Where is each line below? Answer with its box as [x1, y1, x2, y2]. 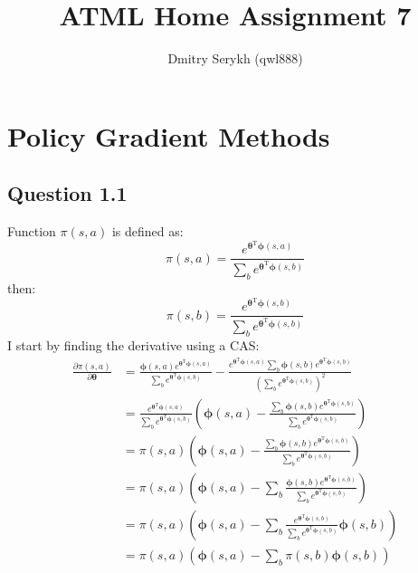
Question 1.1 [7, 179, 128, 207]
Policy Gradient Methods [7, 117, 330, 154]
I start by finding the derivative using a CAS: [7, 336, 260, 355]
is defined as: [111, 222, 184, 241]
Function [7, 222, 56, 241]
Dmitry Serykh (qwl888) [167, 49, 303, 68]
